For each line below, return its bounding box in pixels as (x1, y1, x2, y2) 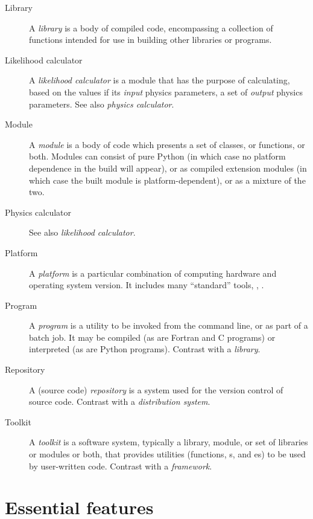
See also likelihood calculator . (29, 226, 136, 239)
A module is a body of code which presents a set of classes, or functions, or (29, 138, 305, 150)
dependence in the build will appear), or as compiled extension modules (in (29, 161, 307, 174)
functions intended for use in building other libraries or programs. (29, 33, 272, 46)
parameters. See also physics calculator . (29, 97, 174, 110)
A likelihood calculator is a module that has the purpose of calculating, (29, 74, 290, 86)
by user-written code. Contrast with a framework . (29, 459, 212, 472)
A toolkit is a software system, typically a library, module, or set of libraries (29, 436, 308, 448)
